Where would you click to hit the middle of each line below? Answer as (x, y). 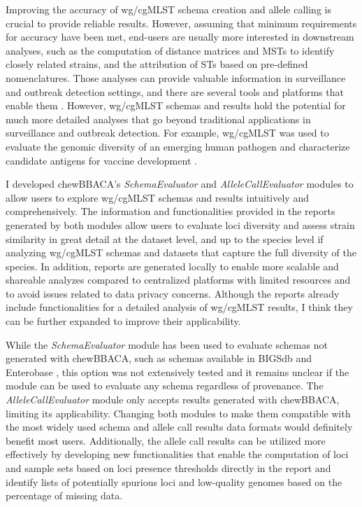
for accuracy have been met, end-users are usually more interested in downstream (180, 37)
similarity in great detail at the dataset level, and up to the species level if (165, 238)
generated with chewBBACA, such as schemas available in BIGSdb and (159, 358)
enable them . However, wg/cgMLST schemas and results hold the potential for (176, 105)
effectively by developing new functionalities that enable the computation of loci (177, 454)
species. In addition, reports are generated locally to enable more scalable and (172, 266)
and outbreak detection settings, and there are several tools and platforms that (175, 91)
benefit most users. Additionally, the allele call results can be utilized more (166, 440)
